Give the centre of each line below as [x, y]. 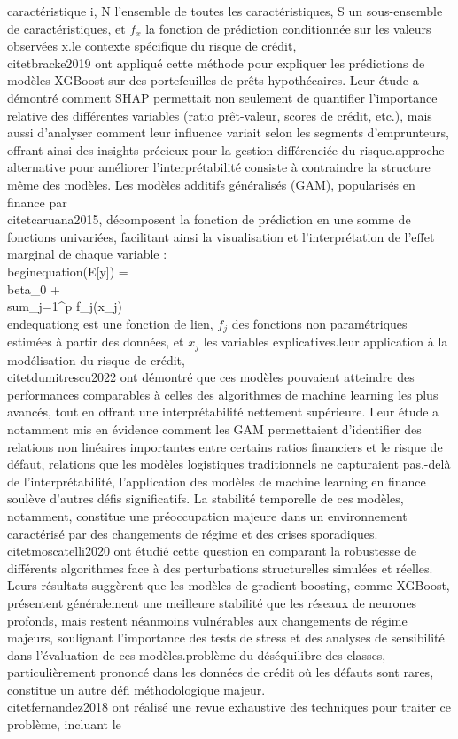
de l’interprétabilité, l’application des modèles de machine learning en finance [217, 481]
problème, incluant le [64, 724]
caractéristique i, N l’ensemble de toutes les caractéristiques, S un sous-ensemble [225, 11]
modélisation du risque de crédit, [96, 359]
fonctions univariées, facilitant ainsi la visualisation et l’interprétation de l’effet [221, 236]
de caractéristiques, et [66, 28]
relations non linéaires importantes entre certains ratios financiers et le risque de [225, 446]
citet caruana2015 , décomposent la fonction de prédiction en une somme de [209, 219]
